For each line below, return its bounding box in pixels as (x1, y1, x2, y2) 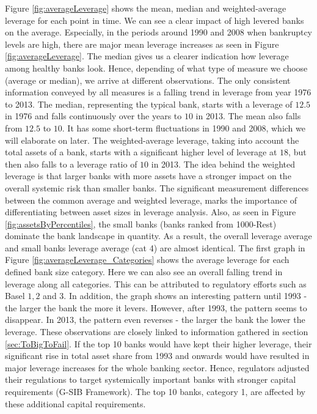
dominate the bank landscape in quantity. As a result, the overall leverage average (5, 229, 312, 242)
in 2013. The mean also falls (195, 109, 301, 122)
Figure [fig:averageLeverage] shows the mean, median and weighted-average (5, 2, 286, 14)
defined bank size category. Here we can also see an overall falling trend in (5, 265, 283, 278)
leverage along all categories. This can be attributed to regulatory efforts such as (5, 277, 307, 290)
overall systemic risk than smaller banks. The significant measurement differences (5, 181, 309, 194)
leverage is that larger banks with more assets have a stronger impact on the (5, 169, 291, 182)
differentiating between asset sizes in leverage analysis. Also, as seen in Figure (5, 205, 296, 218)
